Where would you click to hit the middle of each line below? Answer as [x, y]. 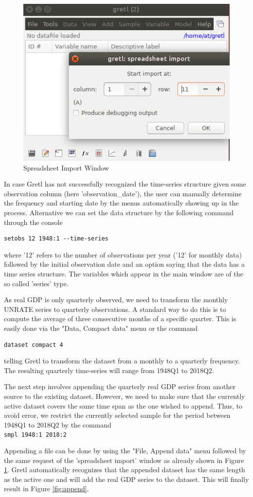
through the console [33, 222]
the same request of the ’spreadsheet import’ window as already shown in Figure [124, 460]
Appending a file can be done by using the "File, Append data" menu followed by [125, 450]
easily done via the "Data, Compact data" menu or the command [101, 328]
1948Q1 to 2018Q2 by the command [58, 424]
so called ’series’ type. [36, 283]
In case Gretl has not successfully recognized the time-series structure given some [125, 184]
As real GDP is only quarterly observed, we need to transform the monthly [116, 300]
